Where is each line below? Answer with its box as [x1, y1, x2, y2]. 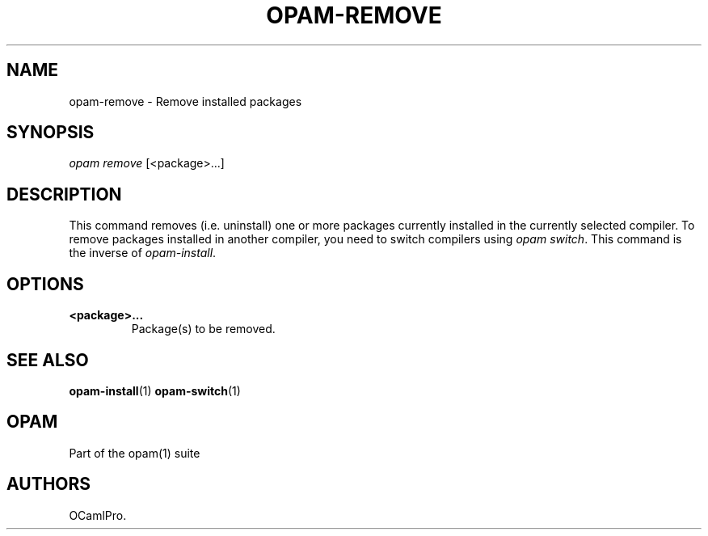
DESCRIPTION [6, 184, 122, 205]
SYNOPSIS [6, 122, 95, 143]
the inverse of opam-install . [69, 246, 217, 260]
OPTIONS [6, 273, 84, 294]
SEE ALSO [6, 349, 89, 370]
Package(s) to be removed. [131, 322, 276, 336]
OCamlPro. [69, 508, 127, 522]
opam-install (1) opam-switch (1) [69, 383, 241, 398]
